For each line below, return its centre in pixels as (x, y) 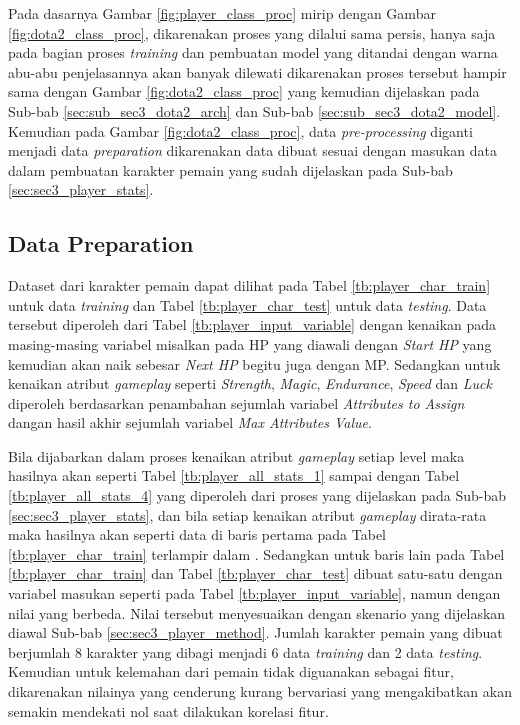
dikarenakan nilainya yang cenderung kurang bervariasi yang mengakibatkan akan (260, 691)
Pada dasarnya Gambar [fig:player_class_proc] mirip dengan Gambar (222, 13)
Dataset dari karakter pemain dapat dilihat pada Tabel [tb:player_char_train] (249, 285)
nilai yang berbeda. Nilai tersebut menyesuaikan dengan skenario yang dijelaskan (257, 612)
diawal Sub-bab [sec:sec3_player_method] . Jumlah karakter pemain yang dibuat (255, 632)
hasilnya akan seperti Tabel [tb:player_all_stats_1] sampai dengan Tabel (234, 475)
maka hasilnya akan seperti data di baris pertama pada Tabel (197, 534)
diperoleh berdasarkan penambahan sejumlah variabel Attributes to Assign (236, 402)
